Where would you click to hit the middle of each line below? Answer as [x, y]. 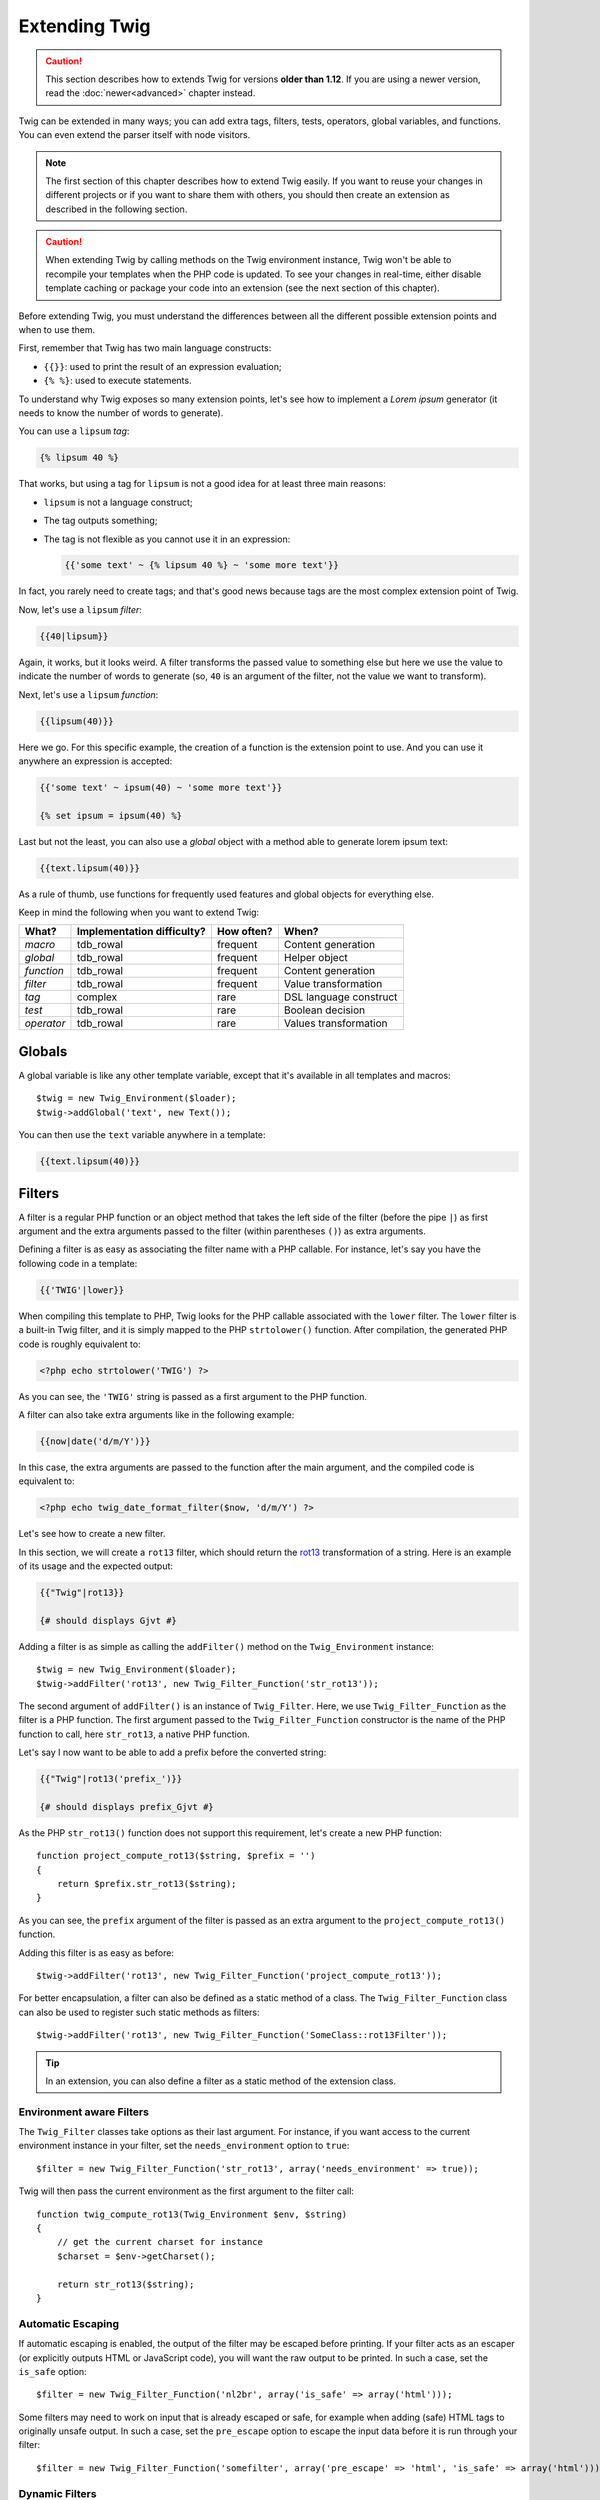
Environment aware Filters [84, 2112]
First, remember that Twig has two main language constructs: [145, 348]
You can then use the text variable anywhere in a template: [142, 1135]
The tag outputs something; [100, 521]
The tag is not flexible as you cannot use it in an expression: [167, 539]
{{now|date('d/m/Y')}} [95, 1441]
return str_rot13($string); [125, 2284]
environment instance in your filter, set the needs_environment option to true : [184, 2146]
